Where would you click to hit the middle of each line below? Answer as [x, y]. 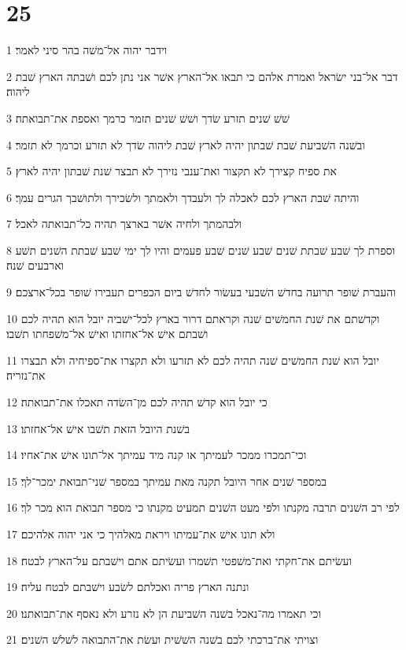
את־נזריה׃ [26, 375]
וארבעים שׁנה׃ [35, 265]
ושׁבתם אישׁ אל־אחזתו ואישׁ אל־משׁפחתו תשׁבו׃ [107, 334]
